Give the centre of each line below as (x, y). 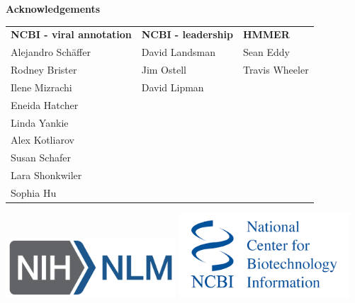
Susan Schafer (41, 158)
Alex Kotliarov (43, 140)
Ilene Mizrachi (41, 87)
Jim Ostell (164, 70)
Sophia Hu (34, 192)
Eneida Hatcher (45, 104)
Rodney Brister (44, 70)
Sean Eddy (266, 52)
